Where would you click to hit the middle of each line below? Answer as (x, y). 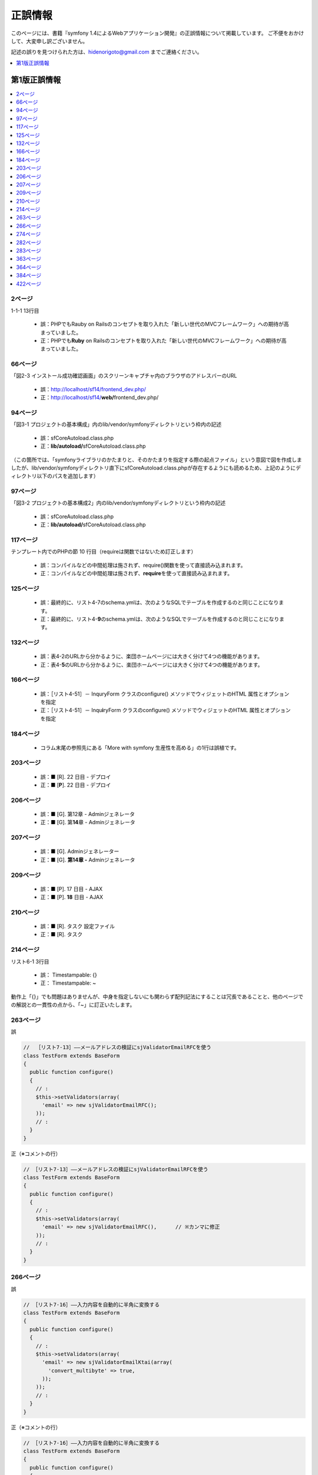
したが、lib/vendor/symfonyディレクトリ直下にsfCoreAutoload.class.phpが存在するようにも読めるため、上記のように (153, 468)
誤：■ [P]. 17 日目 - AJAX (72, 889)
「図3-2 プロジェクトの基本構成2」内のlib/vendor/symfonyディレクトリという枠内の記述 (118, 503)
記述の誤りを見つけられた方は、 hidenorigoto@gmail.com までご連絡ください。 (107, 52)
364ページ (29, 267)
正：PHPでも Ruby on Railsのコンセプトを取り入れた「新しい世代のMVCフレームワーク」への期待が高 (163, 340)
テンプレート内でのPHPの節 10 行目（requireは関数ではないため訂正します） (104, 552)
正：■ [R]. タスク (61, 935)
